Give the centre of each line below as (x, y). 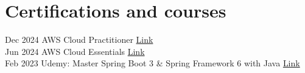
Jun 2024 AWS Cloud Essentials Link (75, 51)
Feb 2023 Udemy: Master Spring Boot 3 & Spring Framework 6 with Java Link (152, 63)
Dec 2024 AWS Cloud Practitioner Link (79, 40)
